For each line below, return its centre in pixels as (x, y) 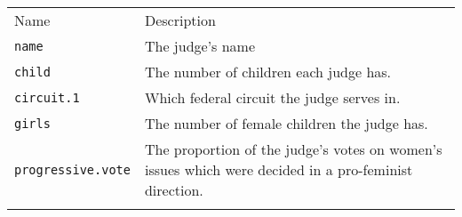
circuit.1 (47, 97)
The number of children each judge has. (268, 72)
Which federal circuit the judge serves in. (272, 97)
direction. (174, 190)
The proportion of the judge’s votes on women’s (293, 149)
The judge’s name (200, 46)
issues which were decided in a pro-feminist (279, 169)
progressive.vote (72, 169)
